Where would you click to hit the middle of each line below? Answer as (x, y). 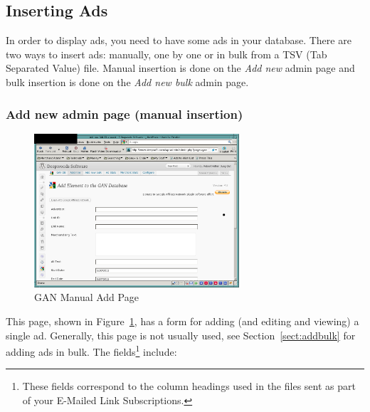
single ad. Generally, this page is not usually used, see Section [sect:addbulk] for (181, 335)
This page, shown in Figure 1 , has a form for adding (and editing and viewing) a (183, 321)
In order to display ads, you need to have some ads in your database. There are (179, 40)
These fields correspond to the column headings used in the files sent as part (189, 386)
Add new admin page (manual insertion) (125, 113)
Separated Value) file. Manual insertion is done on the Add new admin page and (180, 68)
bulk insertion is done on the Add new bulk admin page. (127, 81)
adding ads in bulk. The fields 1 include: (91, 350)
